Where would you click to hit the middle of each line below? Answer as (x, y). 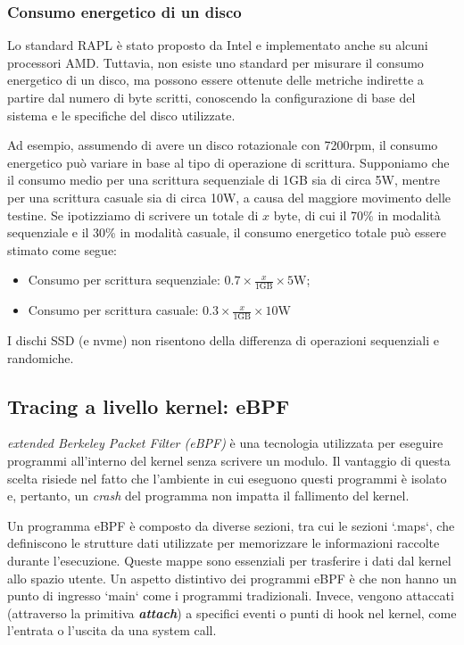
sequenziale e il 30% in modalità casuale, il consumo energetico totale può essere (227, 232)
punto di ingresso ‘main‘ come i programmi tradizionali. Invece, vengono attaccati (231, 595)
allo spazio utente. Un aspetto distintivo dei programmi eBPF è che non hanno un (232, 578)
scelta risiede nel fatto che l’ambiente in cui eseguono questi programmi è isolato (227, 478)
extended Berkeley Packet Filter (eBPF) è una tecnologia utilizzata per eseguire (225, 443)
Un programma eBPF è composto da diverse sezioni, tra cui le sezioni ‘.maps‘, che (231, 525)
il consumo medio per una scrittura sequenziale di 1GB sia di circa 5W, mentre (224, 180)
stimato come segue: (62, 249)
